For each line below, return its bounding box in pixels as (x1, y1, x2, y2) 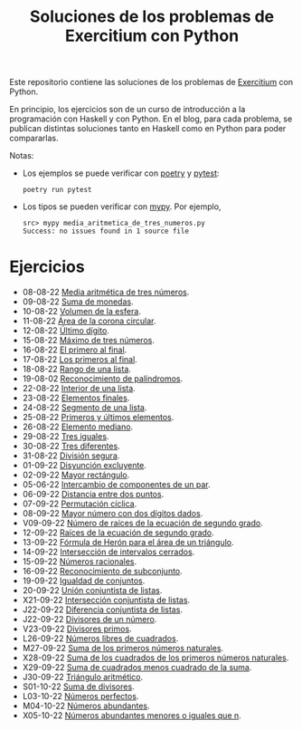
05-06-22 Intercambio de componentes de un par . (22, 479, 211, 490)
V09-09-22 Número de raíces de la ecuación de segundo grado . (22, 518, 264, 529)
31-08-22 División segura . (22, 450, 120, 461)
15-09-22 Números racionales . (22, 556, 137, 567)
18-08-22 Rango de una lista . (22, 364, 131, 375)
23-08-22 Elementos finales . (22, 392, 130, 404)
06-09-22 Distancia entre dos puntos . (22, 489, 165, 500)
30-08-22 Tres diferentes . (22, 441, 120, 452)
